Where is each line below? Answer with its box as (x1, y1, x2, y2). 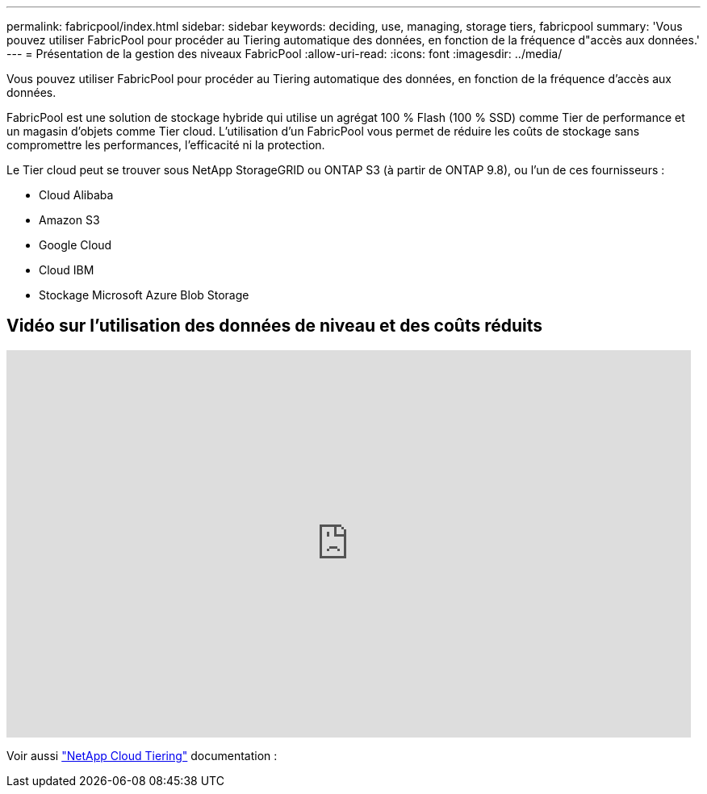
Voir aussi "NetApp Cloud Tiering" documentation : (6, 748, 278, 763)
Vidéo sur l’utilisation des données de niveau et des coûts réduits (6, 316, 543, 336)
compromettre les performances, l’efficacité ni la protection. (6, 138, 325, 152)
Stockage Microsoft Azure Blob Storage (39, 288, 249, 302)
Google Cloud (39, 238, 112, 252)
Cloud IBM (39, 263, 94, 277)
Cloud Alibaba (39, 188, 114, 202)
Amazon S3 (39, 213, 100, 227)
